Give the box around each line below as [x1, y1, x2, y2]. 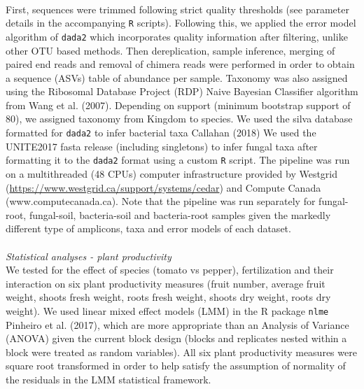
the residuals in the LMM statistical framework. [6, 372, 211, 386]
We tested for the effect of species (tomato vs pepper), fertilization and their [6, 262, 334, 277]
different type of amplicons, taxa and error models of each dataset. [6, 221, 291, 236]
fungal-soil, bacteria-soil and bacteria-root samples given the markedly [29, 207, 331, 222]
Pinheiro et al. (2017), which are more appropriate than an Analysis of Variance [6, 317, 349, 332]
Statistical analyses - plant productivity [6, 248, 171, 263]
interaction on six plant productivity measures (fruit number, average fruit [6, 276, 325, 290]
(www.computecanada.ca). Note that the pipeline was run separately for [6, 194, 316, 208]
